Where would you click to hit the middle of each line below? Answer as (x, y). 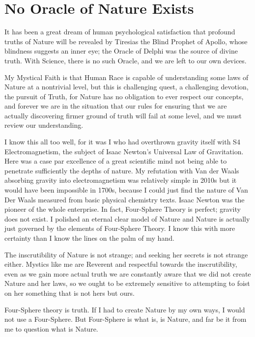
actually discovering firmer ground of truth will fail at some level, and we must (123, 115)
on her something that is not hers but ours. (70, 293)
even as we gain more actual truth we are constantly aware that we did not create (128, 273)
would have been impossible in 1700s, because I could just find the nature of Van (126, 190)
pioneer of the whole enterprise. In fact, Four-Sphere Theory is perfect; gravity (123, 209)
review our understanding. (44, 125)
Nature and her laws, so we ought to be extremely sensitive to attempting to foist (127, 283)
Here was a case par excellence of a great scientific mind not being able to (116, 161)
